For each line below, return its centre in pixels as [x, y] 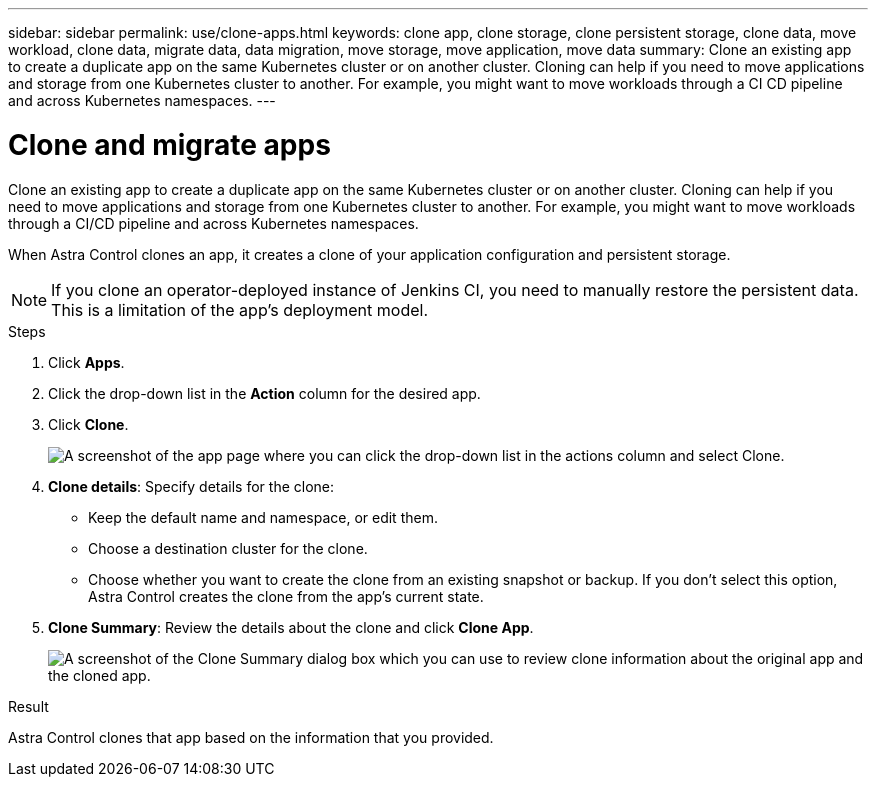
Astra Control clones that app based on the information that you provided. [251, 737]
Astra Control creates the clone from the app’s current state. [286, 596]
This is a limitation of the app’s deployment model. [240, 309]
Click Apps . [86, 362]
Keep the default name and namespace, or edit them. [263, 517]
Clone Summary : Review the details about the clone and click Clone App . [291, 627]
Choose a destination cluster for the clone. [228, 548]
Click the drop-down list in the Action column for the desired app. [264, 393]
